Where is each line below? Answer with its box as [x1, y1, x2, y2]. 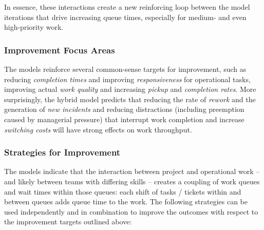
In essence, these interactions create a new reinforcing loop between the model [4, 2, 250, 12]
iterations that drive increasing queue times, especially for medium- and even [4, 11, 247, 22]
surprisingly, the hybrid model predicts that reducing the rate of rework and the [4, 93, 256, 104]
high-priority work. [4, 22, 64, 32]
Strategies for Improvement [4, 146, 121, 159]
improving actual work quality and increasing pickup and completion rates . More [4, 84, 256, 94]
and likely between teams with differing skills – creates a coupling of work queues [4, 176, 260, 186]
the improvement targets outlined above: [4, 216, 132, 227]
